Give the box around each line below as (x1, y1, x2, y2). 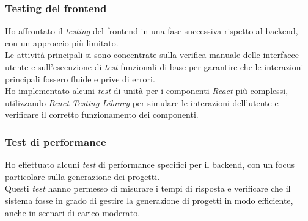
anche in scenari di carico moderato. (5, 206, 141, 219)
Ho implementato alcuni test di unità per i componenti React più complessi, (5, 84, 288, 97)
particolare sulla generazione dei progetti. (5, 170, 160, 183)
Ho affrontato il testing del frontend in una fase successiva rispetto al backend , (5, 24, 298, 37)
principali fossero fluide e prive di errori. (5, 72, 155, 85)
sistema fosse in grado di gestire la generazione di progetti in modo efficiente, (5, 194, 293, 206)
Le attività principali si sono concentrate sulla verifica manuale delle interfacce (5, 48, 299, 61)
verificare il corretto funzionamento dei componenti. (5, 108, 199, 121)
